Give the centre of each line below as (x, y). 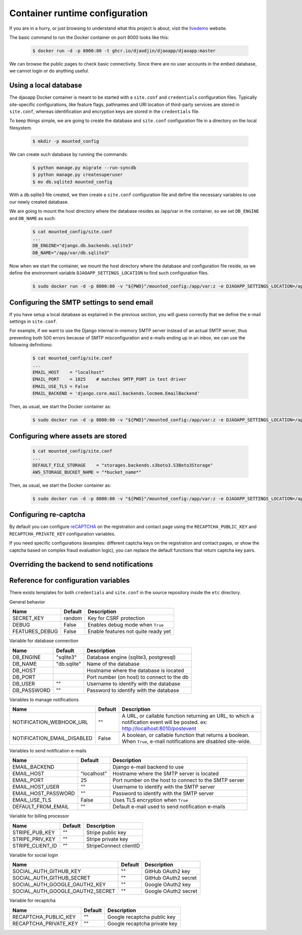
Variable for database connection (44, 641)
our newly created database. (39, 202)
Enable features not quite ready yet (129, 631)
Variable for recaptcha (32, 901)
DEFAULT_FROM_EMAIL (41, 807)
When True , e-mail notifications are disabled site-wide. (186, 741)
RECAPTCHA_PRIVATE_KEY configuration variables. (62, 534)
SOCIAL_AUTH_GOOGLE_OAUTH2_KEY (59, 885)
